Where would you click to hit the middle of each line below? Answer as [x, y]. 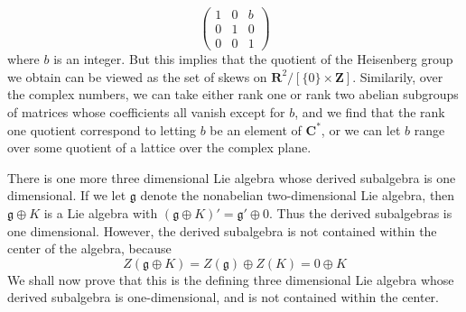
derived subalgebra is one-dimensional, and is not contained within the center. [224, 297]
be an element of [256, 129]
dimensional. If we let [67, 195]
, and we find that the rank [370, 111]
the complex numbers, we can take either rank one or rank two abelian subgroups [233, 94]
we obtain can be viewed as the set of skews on [137, 76]
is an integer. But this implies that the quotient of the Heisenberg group [253, 59]
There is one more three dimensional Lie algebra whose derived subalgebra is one [232, 177]
